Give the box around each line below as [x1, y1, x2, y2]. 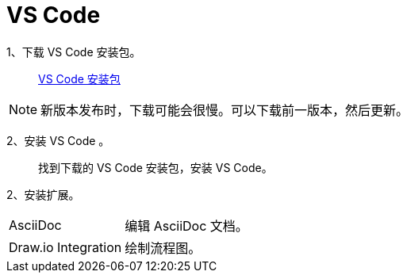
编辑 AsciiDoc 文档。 [125, 217, 248, 234]
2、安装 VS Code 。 [6, 133, 110, 147]
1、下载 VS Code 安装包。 [6, 44, 141, 59]
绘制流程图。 [125, 239, 202, 256]
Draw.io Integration [9, 239, 122, 255]
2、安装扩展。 [6, 187, 80, 201]
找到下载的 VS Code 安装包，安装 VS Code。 [38, 160, 273, 174]
